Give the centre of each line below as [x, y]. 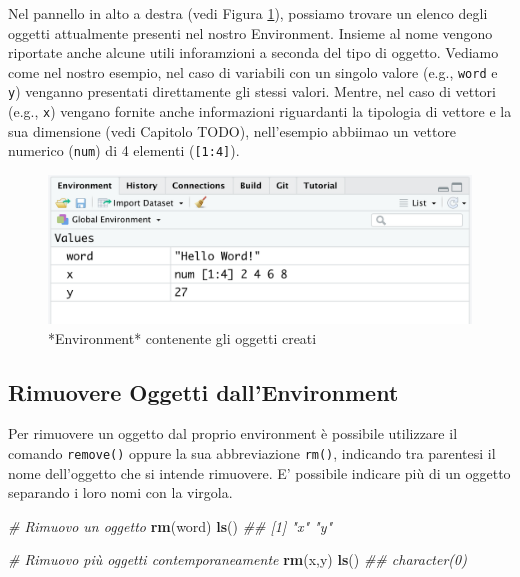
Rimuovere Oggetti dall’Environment [203, 391]
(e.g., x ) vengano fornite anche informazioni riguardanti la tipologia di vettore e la [260, 111]
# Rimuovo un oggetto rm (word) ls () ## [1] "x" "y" [170, 525]
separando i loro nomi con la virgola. [120, 492]
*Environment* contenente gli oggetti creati [182, 337]
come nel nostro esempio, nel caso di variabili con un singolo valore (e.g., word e [253, 71]
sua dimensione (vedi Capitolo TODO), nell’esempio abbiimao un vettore [232, 130]
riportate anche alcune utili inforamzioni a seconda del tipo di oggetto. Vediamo [253, 52]
